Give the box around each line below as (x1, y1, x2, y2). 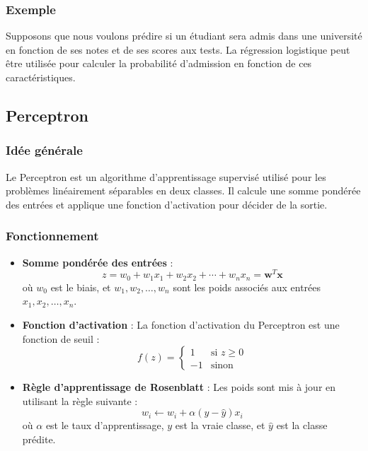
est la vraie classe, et (175, 418, 265, 433)
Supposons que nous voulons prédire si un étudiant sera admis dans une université (6, 28, 362, 43)
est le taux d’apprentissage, (45, 418, 164, 433)
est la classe (276, 418, 328, 433)
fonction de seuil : (22, 331, 100, 346)
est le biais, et (50, 279, 111, 294)
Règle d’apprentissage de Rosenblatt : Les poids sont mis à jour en (22, 380, 336, 394)
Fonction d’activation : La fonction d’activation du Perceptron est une (22, 317, 340, 332)
